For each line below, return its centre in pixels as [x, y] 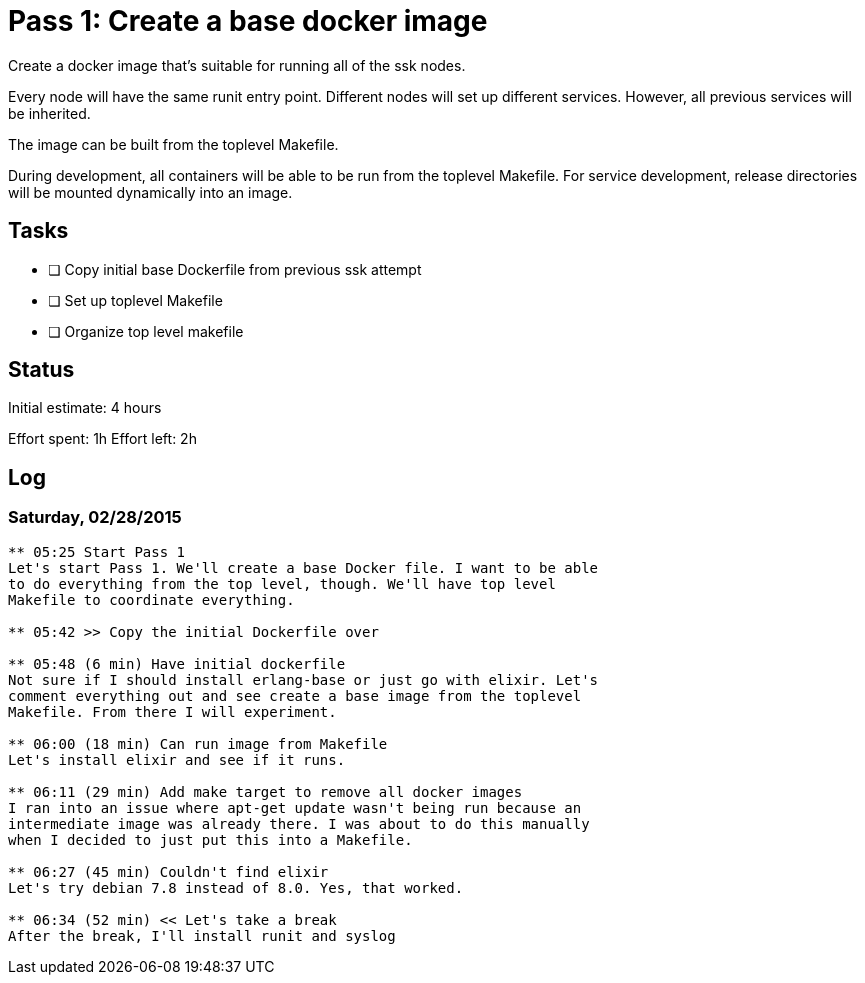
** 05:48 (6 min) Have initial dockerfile [177, 663]
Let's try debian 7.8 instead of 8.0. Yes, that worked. [236, 887]
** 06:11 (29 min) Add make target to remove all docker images [265, 791]
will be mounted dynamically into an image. [150, 192]
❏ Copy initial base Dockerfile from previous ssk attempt [235, 269]
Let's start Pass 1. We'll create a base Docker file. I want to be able [303, 567]
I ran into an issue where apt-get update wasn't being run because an [295, 807]
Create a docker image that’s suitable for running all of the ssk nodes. [237, 65]
